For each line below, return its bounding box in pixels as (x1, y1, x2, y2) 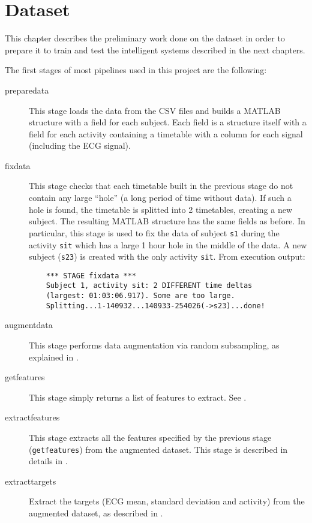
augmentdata (5, 318, 53, 331)
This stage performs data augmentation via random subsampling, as (29, 339, 280, 351)
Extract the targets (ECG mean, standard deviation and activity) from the (29, 495, 305, 507)
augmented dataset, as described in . (29, 507, 163, 519)
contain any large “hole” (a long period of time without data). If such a (29, 191, 292, 204)
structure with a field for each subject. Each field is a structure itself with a (29, 116, 307, 128)
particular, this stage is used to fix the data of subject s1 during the (29, 226, 280, 239)
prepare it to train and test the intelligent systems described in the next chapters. (5, 43, 305, 56)
